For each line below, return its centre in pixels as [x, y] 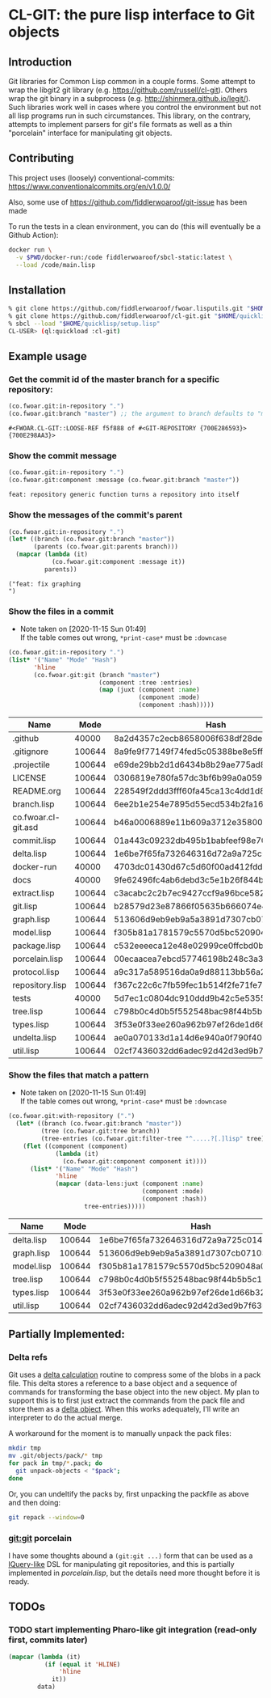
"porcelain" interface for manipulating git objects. [90, 133]
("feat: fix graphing [45, 584]
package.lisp [37, 946]
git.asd [25, 828]
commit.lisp [34, 841]
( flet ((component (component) [75, 1146]
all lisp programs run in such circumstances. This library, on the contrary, [130, 116]
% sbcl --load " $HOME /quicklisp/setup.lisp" [84, 324]
